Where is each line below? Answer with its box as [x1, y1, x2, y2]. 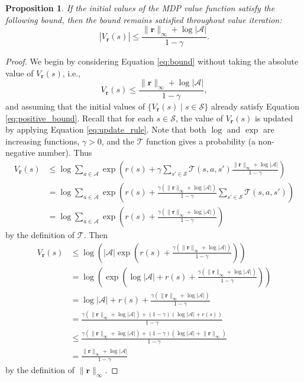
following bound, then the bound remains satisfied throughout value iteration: [5, 13, 282, 25]
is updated [254, 111, 293, 124]
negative [5, 146, 35, 159]
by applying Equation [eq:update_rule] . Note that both [5, 123, 206, 136]
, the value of [175, 111, 223, 124]
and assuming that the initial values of [5, 100, 145, 113]
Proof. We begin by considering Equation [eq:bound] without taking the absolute [5, 55, 299, 68]
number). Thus [38, 146, 92, 159]
